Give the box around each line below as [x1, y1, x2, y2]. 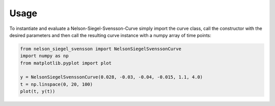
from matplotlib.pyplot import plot [20, 60, 112, 66]
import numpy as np [20, 53, 69, 59]
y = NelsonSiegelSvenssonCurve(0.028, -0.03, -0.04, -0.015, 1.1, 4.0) [20, 74, 203, 80]
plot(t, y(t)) [20, 89, 56, 94]
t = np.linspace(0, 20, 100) [20, 81, 93, 87]
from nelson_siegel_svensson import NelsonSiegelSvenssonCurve [20, 46, 182, 52]
